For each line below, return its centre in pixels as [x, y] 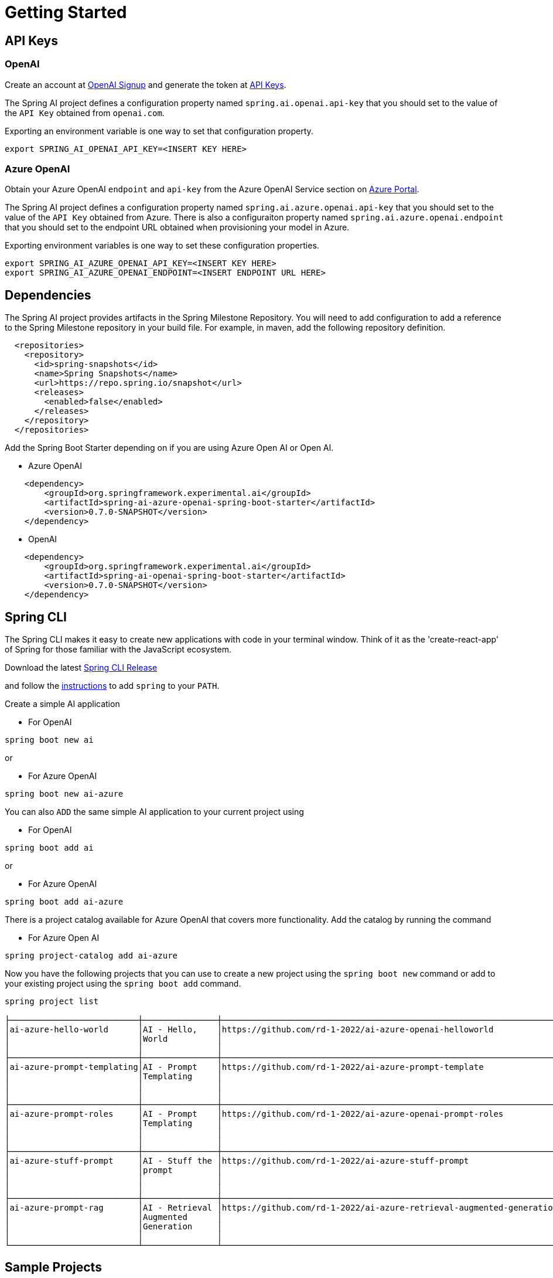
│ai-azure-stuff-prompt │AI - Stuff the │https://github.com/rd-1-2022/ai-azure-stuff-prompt [237, 1160]
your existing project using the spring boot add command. [123, 983]
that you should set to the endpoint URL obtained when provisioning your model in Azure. [177, 227]
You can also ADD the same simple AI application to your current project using [154, 811]
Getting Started [66, 12]
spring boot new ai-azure [64, 793]
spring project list [52, 1001]
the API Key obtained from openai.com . [85, 113]
